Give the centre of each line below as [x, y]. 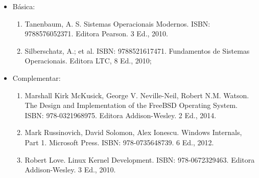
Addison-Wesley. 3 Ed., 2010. [70, 170]
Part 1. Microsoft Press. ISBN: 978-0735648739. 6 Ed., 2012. [119, 142]
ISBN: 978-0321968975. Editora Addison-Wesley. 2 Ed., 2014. [121, 115]
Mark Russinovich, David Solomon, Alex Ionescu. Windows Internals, [133, 132]
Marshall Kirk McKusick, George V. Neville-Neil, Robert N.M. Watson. [137, 95]
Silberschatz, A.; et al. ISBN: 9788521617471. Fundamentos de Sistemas [137, 50]
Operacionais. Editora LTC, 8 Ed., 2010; [88, 61]
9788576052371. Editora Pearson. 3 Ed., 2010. [96, 34]
